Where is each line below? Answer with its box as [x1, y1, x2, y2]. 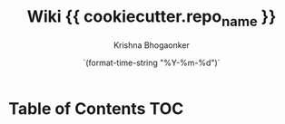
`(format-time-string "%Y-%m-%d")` [83, 57, 221, 68]
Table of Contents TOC [8, 98, 184, 119]
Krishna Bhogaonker [113, 39, 190, 51]
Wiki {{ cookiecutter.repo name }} [26, 6, 277, 30]
